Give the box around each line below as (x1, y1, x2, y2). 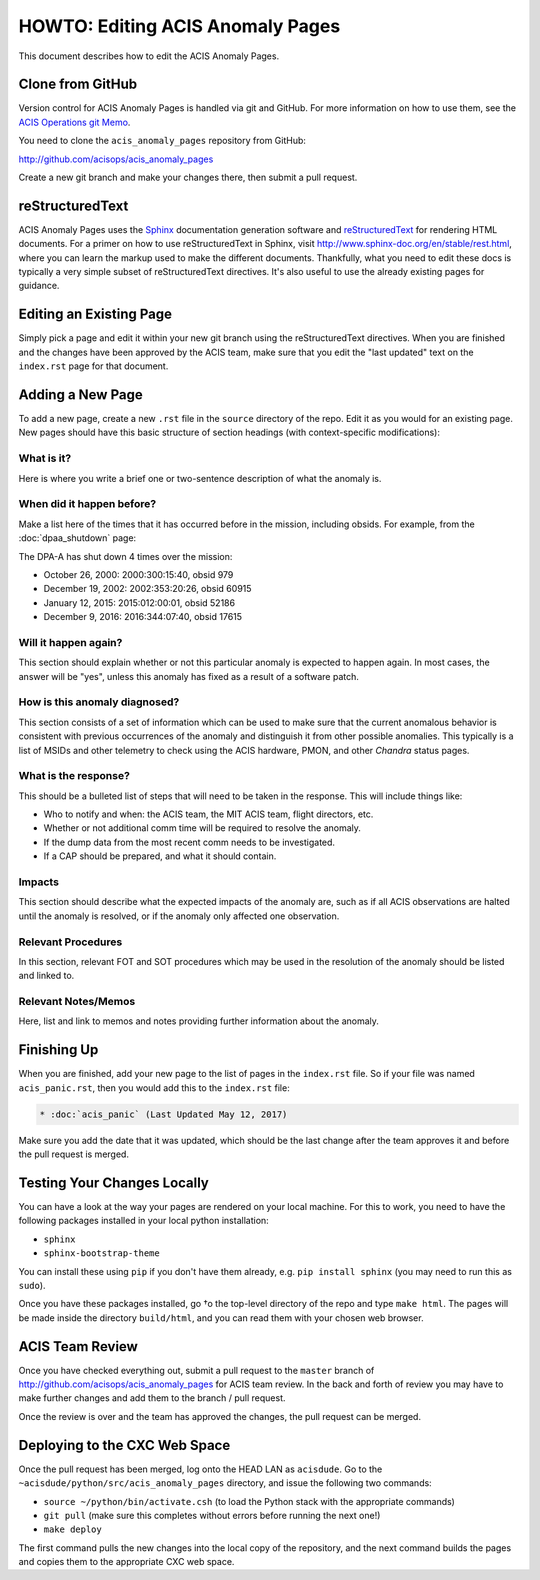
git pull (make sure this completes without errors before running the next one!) (43, 1509, 381, 1521)
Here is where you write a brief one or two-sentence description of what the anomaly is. (18, 472, 382, 484)
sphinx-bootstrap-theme (43, 1248, 160, 1259)
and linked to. (18, 970, 75, 982)
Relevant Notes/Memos (18, 995, 136, 1009)
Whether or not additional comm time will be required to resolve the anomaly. (43, 822, 362, 834)
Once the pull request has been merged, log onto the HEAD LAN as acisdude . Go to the (18, 1463, 383, 1475)
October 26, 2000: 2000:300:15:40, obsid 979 (43, 568, 234, 580)
